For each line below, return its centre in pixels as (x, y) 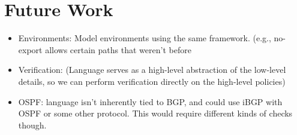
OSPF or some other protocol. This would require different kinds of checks (155, 113)
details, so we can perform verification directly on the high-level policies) (152, 81)
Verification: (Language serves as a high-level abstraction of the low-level (152, 70)
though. (32, 125)
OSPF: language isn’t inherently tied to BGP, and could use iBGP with (150, 101)
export (30, 49)
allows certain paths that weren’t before (118, 49)
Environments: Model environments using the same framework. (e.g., (145, 38)
